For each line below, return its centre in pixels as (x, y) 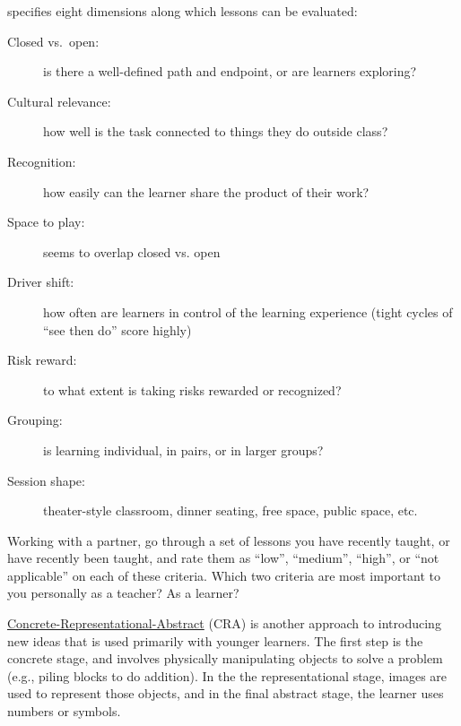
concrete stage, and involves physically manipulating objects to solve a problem (225, 658)
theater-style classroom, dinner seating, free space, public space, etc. (230, 510)
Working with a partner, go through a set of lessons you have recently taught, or (229, 540)
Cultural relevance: (59, 101)
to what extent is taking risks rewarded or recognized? (192, 389)
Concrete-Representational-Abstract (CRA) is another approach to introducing (224, 623)
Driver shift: (41, 282)
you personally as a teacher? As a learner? (123, 593)
